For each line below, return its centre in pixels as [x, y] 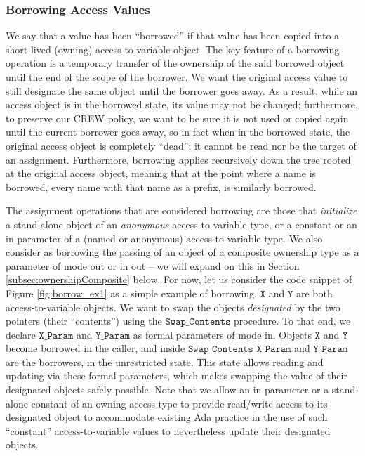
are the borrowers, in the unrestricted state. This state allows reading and [165, 361]
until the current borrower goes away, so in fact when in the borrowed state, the [178, 132]
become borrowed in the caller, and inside [95, 348]
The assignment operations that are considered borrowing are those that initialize [181, 210]
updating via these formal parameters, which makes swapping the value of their [177, 376]
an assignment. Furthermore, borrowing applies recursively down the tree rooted [178, 159]
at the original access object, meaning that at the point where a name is [161, 173]
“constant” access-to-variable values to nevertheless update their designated [168, 430]
